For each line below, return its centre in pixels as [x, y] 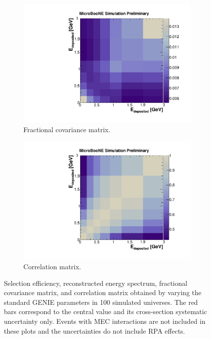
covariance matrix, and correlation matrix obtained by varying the [103, 292]
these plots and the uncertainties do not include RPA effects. [95, 330]
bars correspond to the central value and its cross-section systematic [105, 311]
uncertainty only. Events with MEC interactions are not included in [105, 321]
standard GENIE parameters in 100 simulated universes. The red [101, 302]
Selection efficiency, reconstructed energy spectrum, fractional [96, 283]
